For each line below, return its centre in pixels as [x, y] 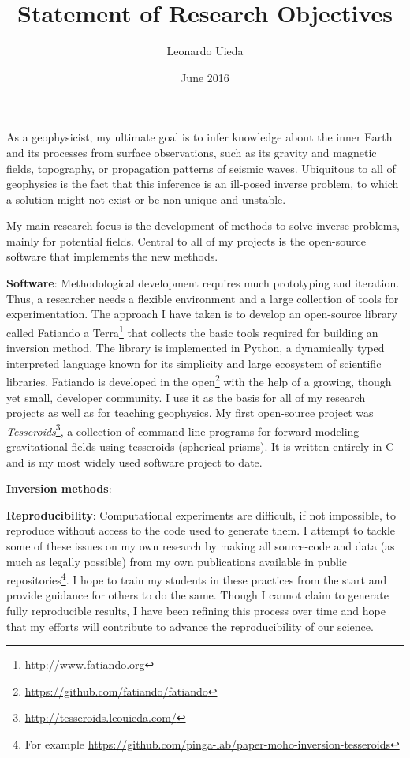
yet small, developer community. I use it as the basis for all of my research [186, 397]
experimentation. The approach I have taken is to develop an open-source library [202, 314]
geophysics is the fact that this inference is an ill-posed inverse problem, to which [203, 184]
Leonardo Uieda [205, 51]
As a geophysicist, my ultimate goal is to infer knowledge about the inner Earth [199, 137]
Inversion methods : [59, 488]
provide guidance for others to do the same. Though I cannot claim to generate [198, 595]
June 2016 [205, 77]
